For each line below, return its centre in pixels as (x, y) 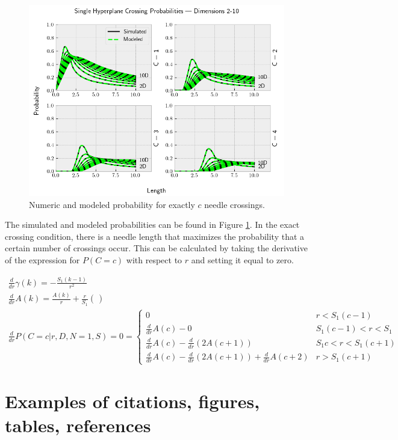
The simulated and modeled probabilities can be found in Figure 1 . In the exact (152, 225)
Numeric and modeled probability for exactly (112, 204)
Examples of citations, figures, (132, 401)
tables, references (78, 425)
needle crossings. (235, 204)
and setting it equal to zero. (242, 259)
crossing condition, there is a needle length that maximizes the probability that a (155, 236)
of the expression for (42, 259)
